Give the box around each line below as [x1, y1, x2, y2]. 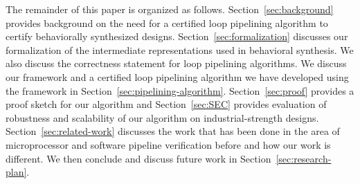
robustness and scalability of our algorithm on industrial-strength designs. [6, 110, 319, 125]
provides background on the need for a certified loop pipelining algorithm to [6, 15, 328, 30]
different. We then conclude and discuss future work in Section [6, 151, 271, 165]
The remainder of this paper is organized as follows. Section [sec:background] [6, 2, 334, 16]
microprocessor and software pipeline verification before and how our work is [6, 137, 331, 151]
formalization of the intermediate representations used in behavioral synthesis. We [6, 42, 354, 57]
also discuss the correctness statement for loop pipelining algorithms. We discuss [6, 56, 347, 71]
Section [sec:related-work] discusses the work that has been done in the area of [6, 124, 340, 138]
